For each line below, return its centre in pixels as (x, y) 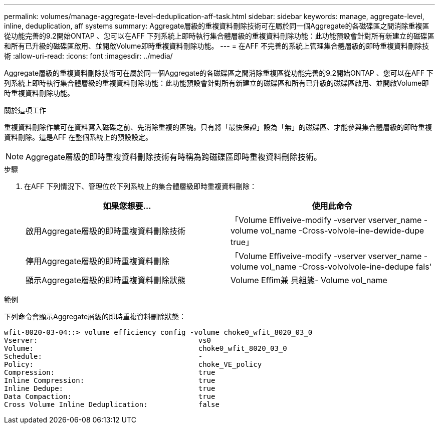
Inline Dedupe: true (110, 388)
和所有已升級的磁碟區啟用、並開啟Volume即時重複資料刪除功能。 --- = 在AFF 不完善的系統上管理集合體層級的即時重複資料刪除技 (216, 46)
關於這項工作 (25, 110)
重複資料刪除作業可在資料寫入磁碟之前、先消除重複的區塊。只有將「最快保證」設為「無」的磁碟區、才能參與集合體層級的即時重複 (218, 127)
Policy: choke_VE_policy (133, 364)
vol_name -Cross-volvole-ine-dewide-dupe (342, 231)
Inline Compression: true (110, 380)
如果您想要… (127, 206)
